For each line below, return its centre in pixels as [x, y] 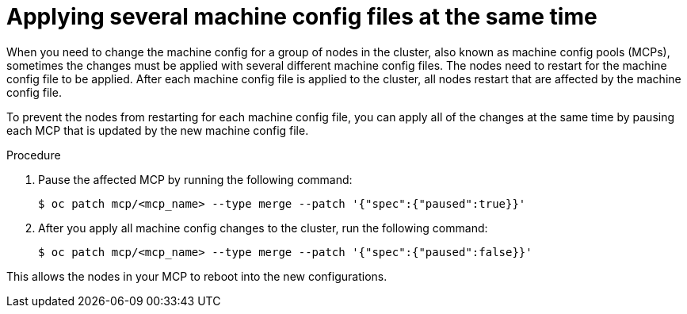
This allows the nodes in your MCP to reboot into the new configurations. [197, 276]
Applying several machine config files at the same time [302, 17]
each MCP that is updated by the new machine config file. [158, 130]
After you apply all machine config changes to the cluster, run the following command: [263, 228]
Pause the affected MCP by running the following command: [195, 179]
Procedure [34, 155]
